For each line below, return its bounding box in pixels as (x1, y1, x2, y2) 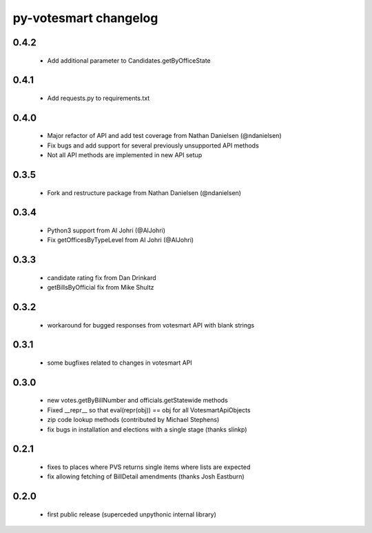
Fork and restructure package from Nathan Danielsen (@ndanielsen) (47, 188, 241, 197)
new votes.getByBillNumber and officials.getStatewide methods (47, 396, 229, 405)
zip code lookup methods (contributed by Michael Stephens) (47, 416, 220, 424)
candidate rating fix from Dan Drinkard (47, 273, 156, 282)
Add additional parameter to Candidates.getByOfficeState (47, 56, 211, 65)
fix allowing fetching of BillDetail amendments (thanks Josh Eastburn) (47, 472, 245, 481)
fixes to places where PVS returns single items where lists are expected (47, 463, 251, 471)
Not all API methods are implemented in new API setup (47, 151, 203, 159)
